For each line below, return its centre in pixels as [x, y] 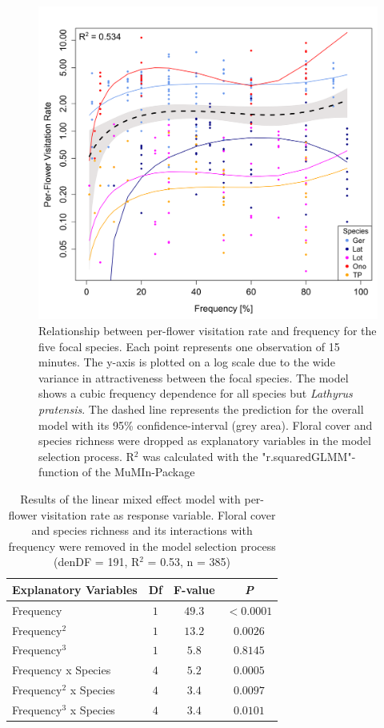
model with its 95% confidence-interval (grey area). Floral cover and [206, 425]
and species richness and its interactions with [142, 530]
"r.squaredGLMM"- [309, 456]
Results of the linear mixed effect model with [130, 498]
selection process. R [86, 456]
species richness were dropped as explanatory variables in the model [205, 441]
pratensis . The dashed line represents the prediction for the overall [201, 409]
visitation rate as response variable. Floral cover [158, 514]
